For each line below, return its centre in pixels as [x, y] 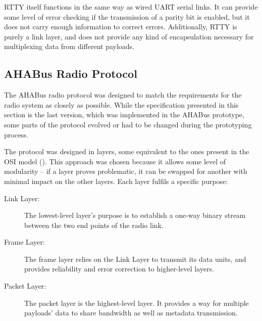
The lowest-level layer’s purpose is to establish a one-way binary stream [135, 215]
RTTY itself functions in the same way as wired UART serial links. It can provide [131, 7]
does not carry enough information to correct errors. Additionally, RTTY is [121, 27]
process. [16, 134]
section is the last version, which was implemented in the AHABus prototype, [124, 114]
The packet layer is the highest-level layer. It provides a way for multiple [137, 303]
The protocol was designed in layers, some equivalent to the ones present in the [127, 151]
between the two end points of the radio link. [94, 225]
